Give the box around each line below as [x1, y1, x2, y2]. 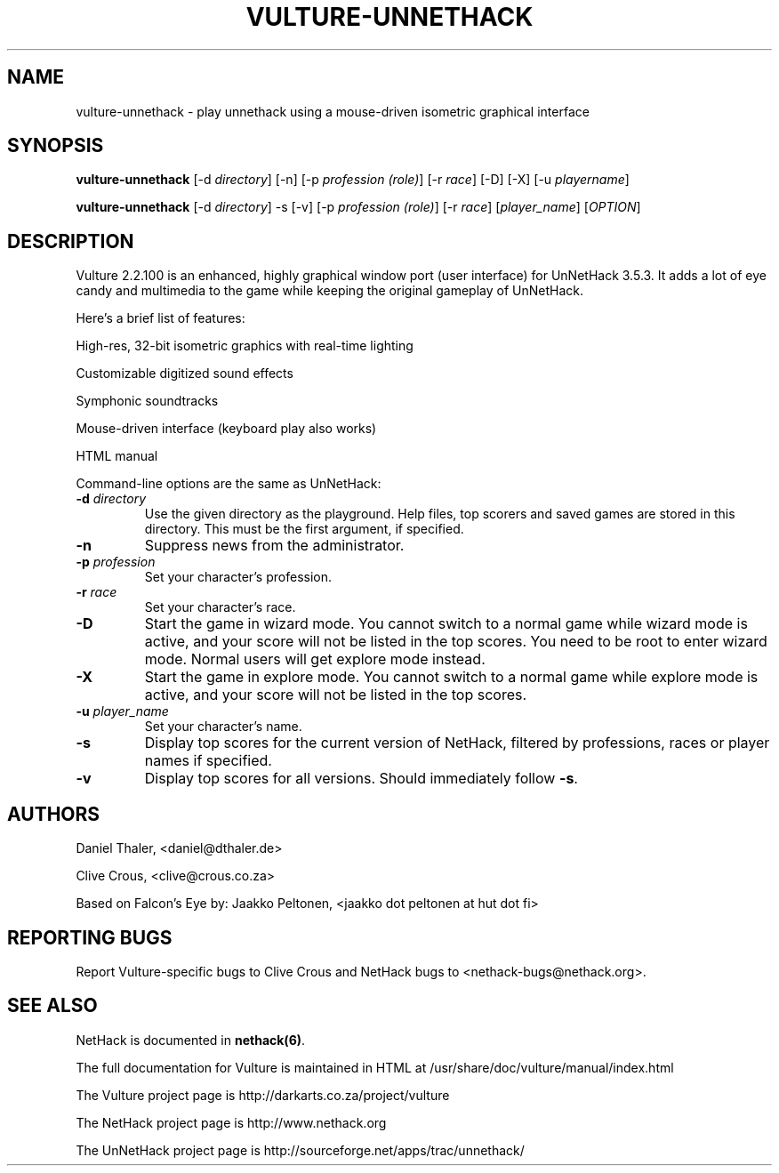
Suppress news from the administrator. [144, 536, 405, 555]
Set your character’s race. [144, 599, 296, 615]
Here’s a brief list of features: [76, 310, 245, 326]
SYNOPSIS [7, 134, 104, 157]
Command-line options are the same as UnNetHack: [76, 476, 381, 492]
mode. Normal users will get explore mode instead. [144, 650, 486, 669]
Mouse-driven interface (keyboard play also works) [76, 421, 377, 437]
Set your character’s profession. [144, 569, 333, 585]
